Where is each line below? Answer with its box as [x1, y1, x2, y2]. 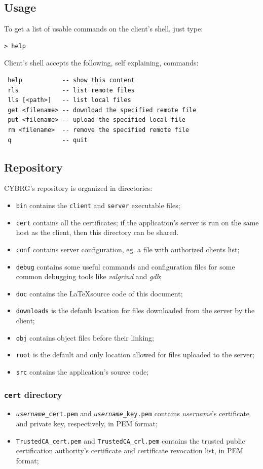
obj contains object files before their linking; [16, 332, 154, 343]
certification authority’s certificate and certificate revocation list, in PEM [16, 445, 243, 456]
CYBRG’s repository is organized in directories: [4, 183, 153, 193]
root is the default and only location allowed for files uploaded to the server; [16, 349, 254, 360]
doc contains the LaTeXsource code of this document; [16, 288, 183, 298]
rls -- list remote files [8, 86, 135, 94]
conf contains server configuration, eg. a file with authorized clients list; [16, 244, 240, 254]
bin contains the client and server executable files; [16, 199, 180, 210]
